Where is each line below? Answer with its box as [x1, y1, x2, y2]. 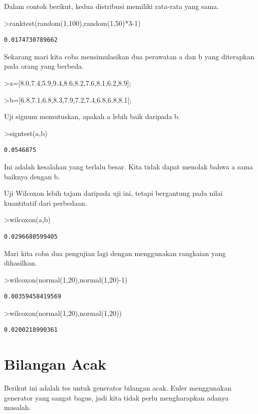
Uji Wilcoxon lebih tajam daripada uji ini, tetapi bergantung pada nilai [4, 188, 223, 198]
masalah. [4, 402, 31, 413]
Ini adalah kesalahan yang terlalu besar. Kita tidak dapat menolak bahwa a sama [4, 161, 253, 171]
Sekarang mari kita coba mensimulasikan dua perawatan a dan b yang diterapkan [4, 51, 255, 61]
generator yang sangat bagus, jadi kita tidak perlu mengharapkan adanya [4, 392, 229, 403]
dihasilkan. [4, 258, 37, 268]
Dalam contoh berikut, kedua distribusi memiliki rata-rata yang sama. [4, 1, 219, 11]
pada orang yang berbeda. [4, 61, 84, 71]
